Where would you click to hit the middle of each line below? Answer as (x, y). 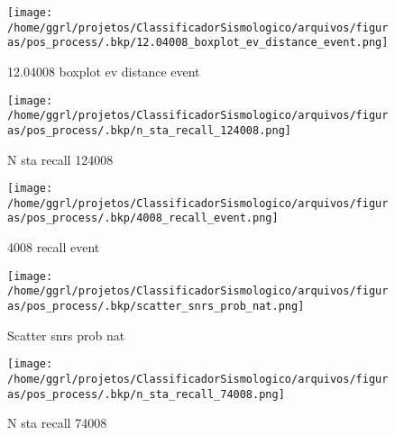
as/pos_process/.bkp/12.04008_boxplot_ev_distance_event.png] (198, 43)
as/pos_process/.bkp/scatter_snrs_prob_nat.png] (156, 306)
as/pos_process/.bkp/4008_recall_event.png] (143, 218)
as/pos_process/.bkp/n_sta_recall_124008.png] (149, 130)
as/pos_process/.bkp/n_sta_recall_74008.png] (146, 394)
